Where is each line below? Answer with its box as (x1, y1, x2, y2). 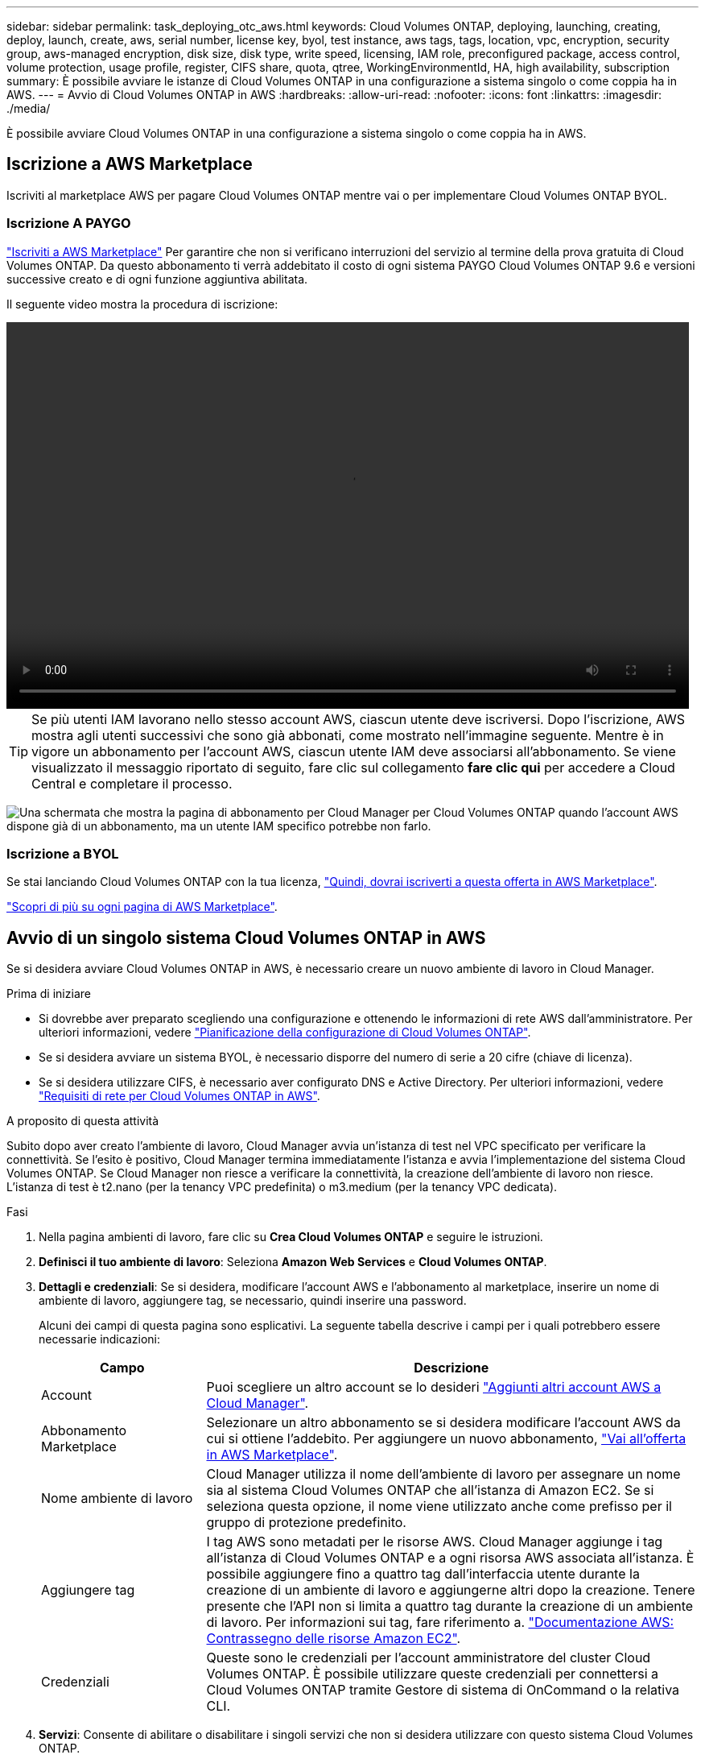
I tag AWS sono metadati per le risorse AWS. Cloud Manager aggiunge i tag (206, 1533, 663, 1550)
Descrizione (414, 1360, 489, 1376)
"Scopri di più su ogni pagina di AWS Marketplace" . (6, 900, 278, 914)
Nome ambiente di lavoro (41, 1490, 193, 1507)
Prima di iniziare (6, 987, 91, 1001)
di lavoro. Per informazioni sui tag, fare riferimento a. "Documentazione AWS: (206, 1614, 674, 1631)
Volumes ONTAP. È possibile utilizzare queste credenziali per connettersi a (206, 1666, 659, 1682)
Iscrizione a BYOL (6, 845, 119, 862)
